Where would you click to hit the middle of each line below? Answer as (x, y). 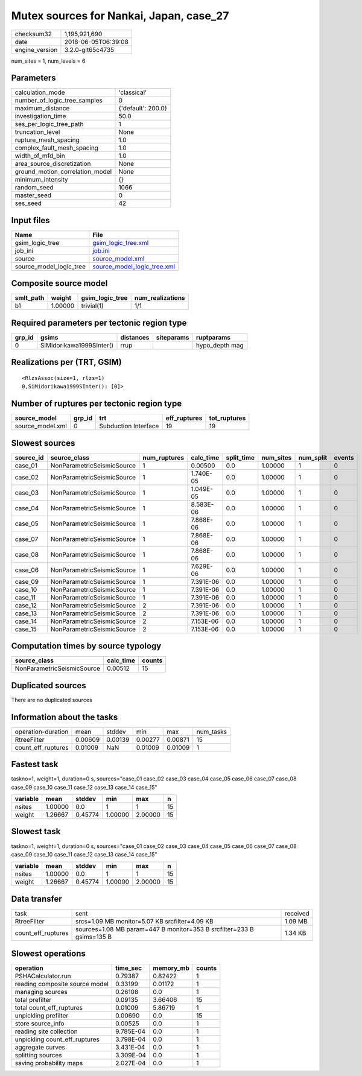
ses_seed (28, 203)
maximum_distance (42, 109)
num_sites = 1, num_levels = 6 (48, 61)
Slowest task (36, 831)
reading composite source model (62, 984)
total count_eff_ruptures (49, 1008)
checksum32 (33, 34)
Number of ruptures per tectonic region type (97, 404)
